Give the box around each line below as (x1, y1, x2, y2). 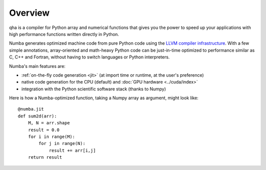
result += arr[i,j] (49, 147, 96, 153)
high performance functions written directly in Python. (9, 31, 119, 37)
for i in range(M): (28, 134, 75, 140)
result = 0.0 (28, 127, 60, 133)
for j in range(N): (38, 141, 86, 146)
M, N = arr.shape (28, 120, 70, 126)
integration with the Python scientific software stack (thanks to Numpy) (21, 86, 166, 92)
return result (28, 155, 63, 160)
